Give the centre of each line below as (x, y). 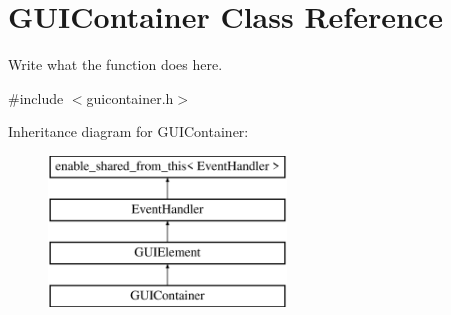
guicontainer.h (130, 97)
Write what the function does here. (115, 64)
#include (36, 97)
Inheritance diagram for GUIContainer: (128, 131)
